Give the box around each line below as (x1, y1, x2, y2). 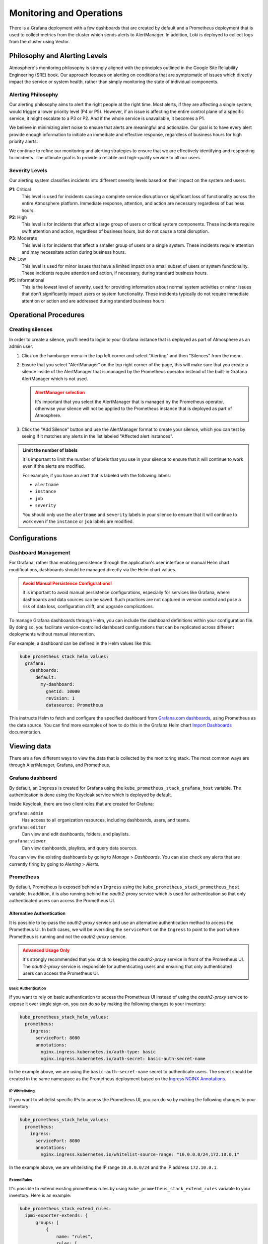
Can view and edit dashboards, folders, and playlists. (21, 831, 130, 837)
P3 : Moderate (9, 235, 37, 241)
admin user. (9, 343, 33, 349)
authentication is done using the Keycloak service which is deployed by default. (9, 792, 172, 798)
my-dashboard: (40, 682, 75, 687)
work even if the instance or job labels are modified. (22, 518, 134, 524)
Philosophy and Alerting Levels (9, 52, 108, 60)
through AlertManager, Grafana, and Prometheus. (9, 762, 111, 768)
